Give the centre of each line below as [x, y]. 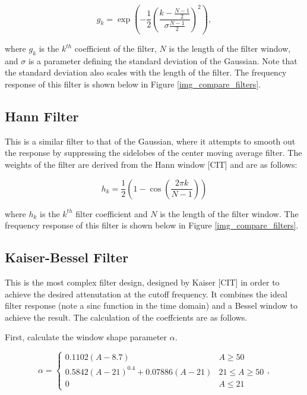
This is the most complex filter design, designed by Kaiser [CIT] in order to [142, 282]
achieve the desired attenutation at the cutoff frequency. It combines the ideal [146, 294]
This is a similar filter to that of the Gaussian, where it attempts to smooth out [150, 141]
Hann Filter [42, 116]
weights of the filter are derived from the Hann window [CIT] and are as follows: [151, 164]
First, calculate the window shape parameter [86, 337]
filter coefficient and [112, 213]
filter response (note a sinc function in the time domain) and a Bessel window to [151, 305]
